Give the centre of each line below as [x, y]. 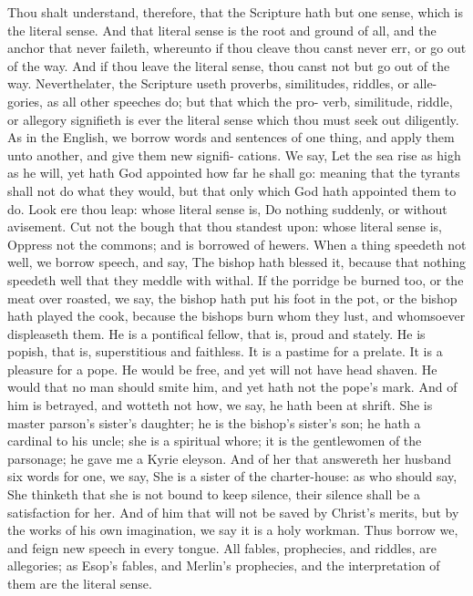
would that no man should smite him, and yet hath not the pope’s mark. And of [232, 387]
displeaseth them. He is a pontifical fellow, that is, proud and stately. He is [216, 333]
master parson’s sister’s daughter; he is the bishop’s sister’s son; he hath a [214, 422]
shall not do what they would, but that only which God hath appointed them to [232, 190]
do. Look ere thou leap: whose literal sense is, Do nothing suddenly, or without [227, 208]
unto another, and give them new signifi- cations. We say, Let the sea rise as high [234, 154]
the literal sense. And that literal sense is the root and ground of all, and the [222, 30]
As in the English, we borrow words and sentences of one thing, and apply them [231, 137]
